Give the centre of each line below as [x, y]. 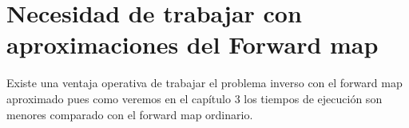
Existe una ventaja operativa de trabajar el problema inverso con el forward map [204, 83]
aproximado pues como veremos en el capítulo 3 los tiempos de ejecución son [195, 98]
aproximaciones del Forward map [193, 44]
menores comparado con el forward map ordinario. [130, 114]
